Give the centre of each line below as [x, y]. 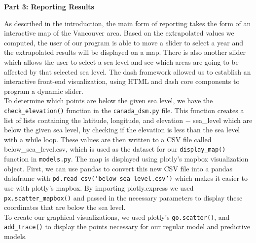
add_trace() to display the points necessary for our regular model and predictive [127, 226]
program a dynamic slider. [44, 91]
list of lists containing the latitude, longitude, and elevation [94, 120]
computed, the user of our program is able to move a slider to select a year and [124, 42]
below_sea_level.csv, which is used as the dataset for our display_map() [115, 149]
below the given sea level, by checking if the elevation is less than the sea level [122, 130]
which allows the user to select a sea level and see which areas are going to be [121, 61]
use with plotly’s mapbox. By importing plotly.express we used [99, 187]
